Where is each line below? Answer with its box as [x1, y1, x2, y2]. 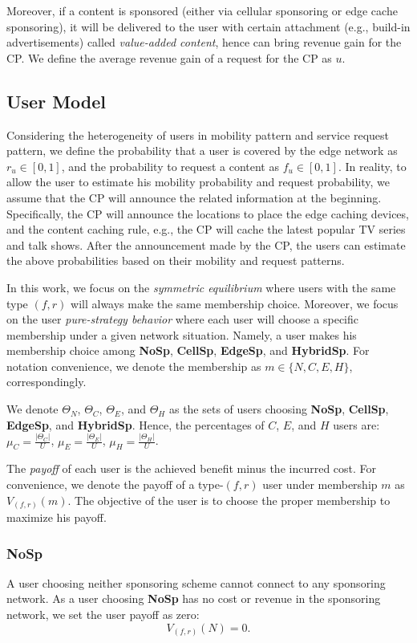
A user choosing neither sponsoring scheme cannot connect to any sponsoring [6, 574, 386, 591]
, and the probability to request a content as [61, 157, 279, 174]
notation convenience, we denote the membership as [6, 357, 261, 374]
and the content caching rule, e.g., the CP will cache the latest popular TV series [6, 221, 406, 238]
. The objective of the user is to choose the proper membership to [67, 491, 391, 508]
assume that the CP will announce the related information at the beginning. [6, 189, 382, 206]
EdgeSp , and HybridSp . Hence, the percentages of [6, 416, 265, 433]
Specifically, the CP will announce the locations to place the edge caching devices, [6, 205, 409, 222]
